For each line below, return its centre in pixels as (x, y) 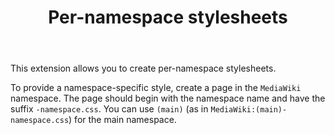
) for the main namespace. (122, 120)
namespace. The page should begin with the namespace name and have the (168, 98)
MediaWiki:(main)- (249, 110)
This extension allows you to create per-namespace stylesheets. (143, 68)
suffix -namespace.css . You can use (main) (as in (109, 109)
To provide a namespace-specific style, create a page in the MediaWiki (156, 88)
